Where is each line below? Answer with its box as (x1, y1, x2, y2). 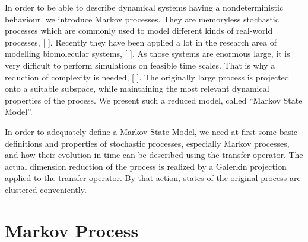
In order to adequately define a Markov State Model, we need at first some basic (5, 125, 298, 137)
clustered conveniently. (5, 183, 87, 195)
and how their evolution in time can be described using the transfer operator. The (5, 149, 303, 161)
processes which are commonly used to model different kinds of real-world (5, 24, 273, 37)
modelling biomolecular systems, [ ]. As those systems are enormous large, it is (5, 47, 290, 60)
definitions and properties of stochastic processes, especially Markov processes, (5, 137, 290, 149)
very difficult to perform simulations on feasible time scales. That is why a (5, 59, 275, 71)
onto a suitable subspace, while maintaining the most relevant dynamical (5, 82, 269, 95)
